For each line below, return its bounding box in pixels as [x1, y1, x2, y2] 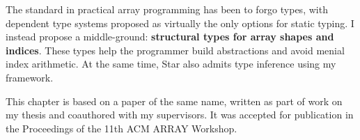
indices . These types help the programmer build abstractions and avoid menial [6, 42, 345, 57]
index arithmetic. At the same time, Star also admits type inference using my [6, 56, 336, 71]
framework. [6, 70, 54, 84]
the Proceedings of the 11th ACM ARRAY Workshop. [6, 120, 237, 135]
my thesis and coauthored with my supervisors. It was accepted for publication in [6, 107, 354, 122]
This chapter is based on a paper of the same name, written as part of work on [6, 93, 343, 108]
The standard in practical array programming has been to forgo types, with [6, 2, 328, 16]
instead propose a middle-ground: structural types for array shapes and [6, 29, 334, 44]
